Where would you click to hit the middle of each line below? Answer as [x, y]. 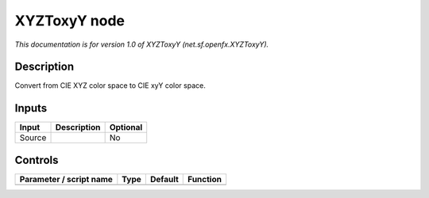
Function [205, 179]
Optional [126, 128]
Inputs [31, 108]
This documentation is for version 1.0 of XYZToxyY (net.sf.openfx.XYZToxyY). [142, 44]
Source [33, 138]
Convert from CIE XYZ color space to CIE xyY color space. [110, 86]
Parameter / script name [66, 179]
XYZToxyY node [70, 21]
